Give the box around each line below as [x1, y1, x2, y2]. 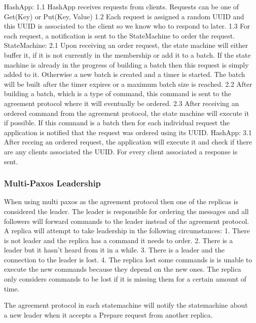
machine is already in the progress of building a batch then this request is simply [4, 59, 249, 70]
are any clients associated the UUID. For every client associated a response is [4, 146, 238, 156]
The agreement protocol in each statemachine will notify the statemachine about [4, 300, 248, 310]
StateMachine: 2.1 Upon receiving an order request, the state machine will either [4, 40, 248, 50]
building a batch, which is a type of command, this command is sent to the [4, 88, 231, 99]
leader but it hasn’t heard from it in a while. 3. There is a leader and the [4, 245, 225, 255]
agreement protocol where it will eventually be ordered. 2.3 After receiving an [4, 98, 239, 108]
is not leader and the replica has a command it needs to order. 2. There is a [4, 235, 233, 245]
